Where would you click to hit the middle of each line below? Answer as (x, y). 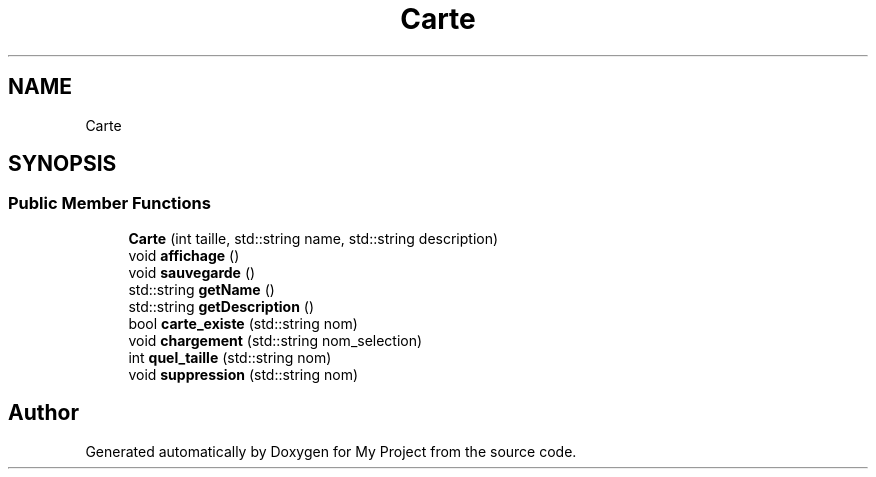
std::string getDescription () (221, 306)
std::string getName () (201, 289)
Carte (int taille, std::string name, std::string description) (313, 238)
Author (43, 413)
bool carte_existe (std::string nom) (243, 323)
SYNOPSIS (62, 164)
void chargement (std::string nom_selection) (275, 340)
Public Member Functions (109, 203)
